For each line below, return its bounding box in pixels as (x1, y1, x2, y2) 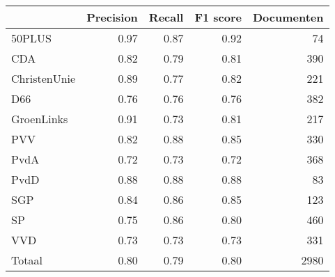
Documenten (252, 9, 324, 25)
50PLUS (11, 30, 52, 46)
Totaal (11, 252, 42, 268)
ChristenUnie (11, 70, 76, 86)
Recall (148, 9, 184, 25)
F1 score (194, 9, 242, 25)
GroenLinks (11, 111, 68, 127)
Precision (86, 9, 138, 25)
